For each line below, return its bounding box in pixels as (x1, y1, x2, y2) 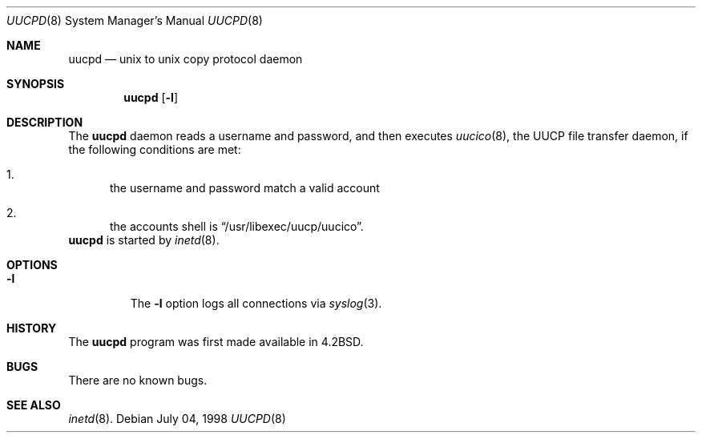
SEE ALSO (6, 398, 61, 412)
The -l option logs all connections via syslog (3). (130, 296, 382, 310)
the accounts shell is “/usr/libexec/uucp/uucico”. (110, 219, 364, 233)
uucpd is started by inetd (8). (68, 233, 220, 247)
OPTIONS (6, 258, 58, 272)
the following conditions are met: (68, 143, 241, 156)
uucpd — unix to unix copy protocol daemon (68, 52, 303, 66)
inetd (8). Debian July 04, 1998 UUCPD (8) (68, 412, 286, 425)
